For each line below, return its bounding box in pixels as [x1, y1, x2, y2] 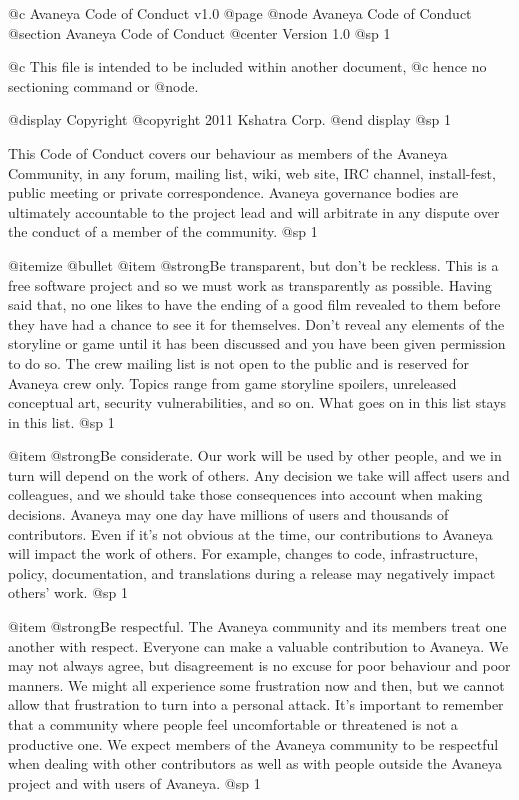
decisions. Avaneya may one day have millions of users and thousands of [8, 504, 449, 525]
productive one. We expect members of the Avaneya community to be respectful [8, 733, 499, 754]
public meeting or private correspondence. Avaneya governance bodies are [8, 182, 459, 203]
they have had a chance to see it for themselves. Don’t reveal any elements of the [8, 313, 505, 334]
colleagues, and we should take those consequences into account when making [8, 484, 483, 505]
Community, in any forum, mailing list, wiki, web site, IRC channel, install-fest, [8, 162, 496, 183]
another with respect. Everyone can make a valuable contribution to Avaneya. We [8, 635, 509, 656]
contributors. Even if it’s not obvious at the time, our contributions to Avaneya [8, 523, 493, 544]
